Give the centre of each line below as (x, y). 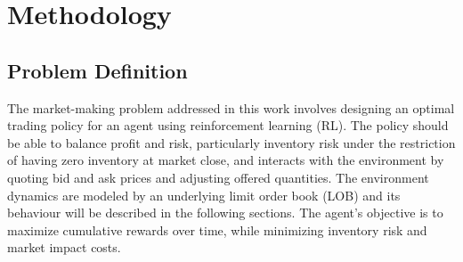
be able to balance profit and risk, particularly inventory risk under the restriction (231, 142)
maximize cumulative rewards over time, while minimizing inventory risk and (217, 229)
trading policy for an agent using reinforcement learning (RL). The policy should (228, 125)
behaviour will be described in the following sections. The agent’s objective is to (225, 213)
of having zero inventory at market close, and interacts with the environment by (226, 160)
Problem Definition (97, 70)
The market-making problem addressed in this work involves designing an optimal (231, 107)
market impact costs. (64, 247)
